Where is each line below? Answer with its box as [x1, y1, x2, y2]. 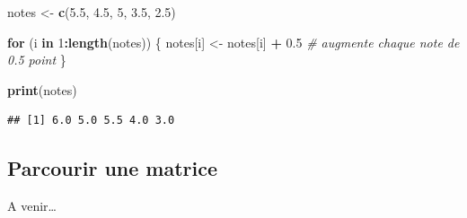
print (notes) [7, 80, 77, 99]
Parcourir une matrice [7, 154, 218, 182]
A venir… [7, 196, 57, 215]
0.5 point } [7, 50, 66, 69]
